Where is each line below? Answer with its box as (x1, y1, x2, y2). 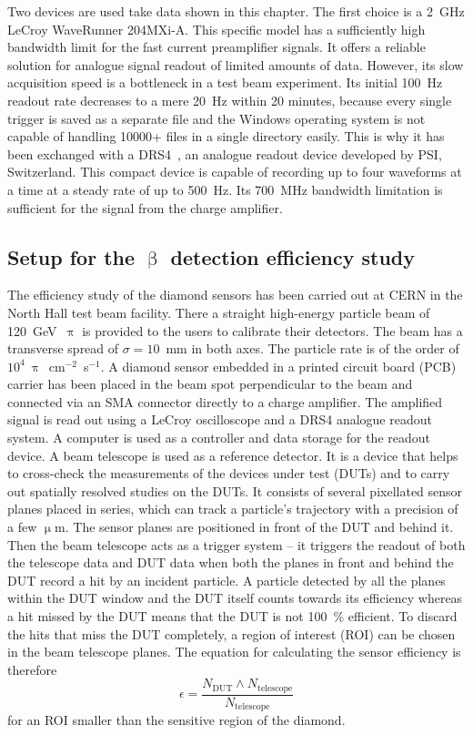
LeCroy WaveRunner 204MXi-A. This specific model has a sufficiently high (7, 19, 426, 38)
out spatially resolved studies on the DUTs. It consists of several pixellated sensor (7, 481, 463, 500)
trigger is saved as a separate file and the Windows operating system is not (7, 108, 426, 128)
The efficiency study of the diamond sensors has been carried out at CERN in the (7, 285, 463, 304)
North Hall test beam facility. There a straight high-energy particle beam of (7, 302, 430, 322)
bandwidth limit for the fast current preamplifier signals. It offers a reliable (7, 37, 426, 56)
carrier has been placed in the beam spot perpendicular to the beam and (7, 374, 413, 393)
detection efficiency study (170, 242, 415, 271)
